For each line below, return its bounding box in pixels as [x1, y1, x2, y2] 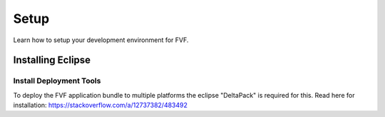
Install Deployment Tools [13, 76, 101, 86]
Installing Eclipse [13, 54, 91, 66]
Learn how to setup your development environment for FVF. [13, 36, 189, 44]
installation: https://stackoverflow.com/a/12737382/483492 [13, 101, 188, 110]
